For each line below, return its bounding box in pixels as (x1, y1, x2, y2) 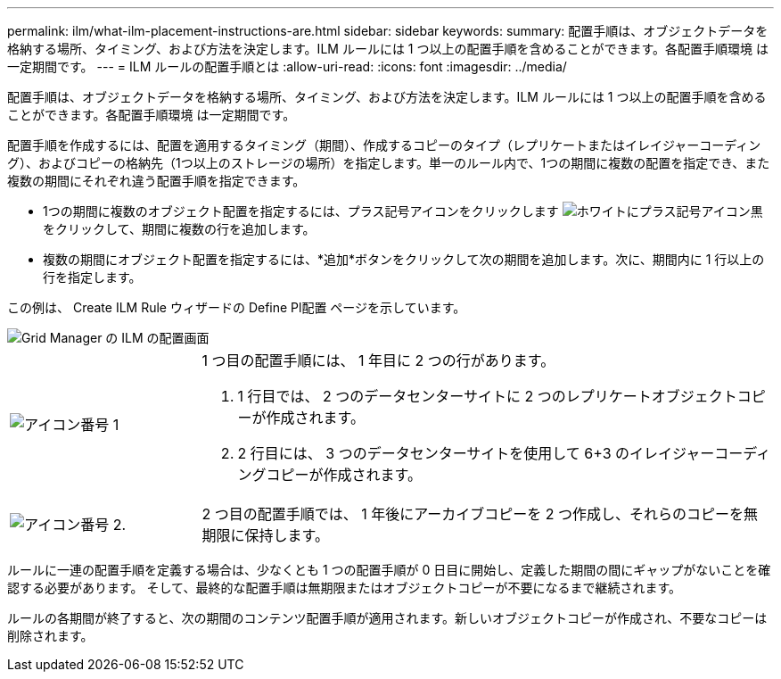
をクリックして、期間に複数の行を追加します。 (43, 221, 316, 236)
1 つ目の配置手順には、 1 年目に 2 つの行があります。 (201, 352, 555, 369)
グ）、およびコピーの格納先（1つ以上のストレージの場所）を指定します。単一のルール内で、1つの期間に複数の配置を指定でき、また (7, 155, 770, 170)
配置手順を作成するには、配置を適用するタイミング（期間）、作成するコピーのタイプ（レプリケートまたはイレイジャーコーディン (7, 137, 761, 153)
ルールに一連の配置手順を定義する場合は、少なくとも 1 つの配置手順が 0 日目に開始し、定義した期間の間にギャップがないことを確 (7, 562, 771, 577)
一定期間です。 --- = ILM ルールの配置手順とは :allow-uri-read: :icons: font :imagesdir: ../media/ (7, 59, 567, 74)
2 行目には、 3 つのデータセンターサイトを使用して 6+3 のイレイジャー (237, 444, 715, 462)
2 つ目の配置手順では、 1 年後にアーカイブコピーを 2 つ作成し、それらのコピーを (201, 505, 744, 523)
